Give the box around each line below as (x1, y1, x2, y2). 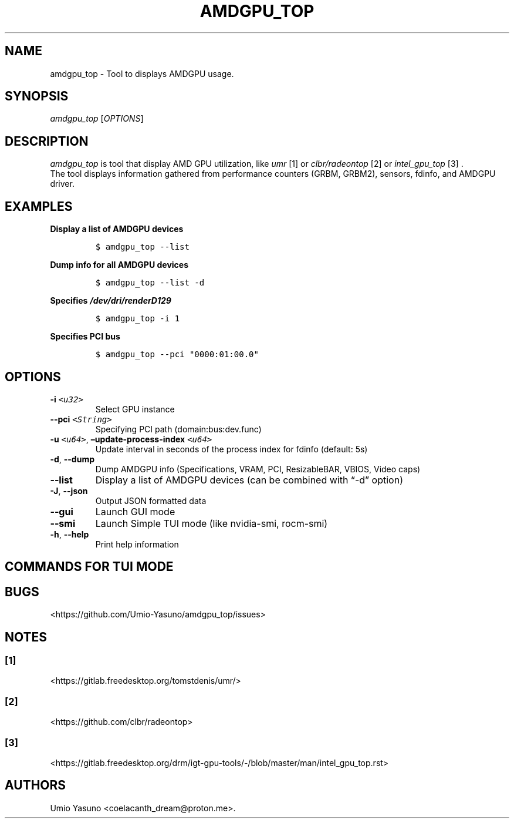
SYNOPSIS (5, 89, 69, 104)
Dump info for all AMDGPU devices (50, 260, 188, 270)
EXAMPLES (5, 199, 73, 214)
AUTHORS (5, 778, 66, 793)
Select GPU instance (95, 404, 175, 414)
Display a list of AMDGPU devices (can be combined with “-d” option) (95, 473, 403, 486)
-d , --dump (50, 454, 94, 464)
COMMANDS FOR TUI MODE (5, 559, 174, 575)
